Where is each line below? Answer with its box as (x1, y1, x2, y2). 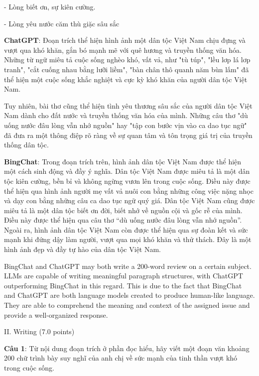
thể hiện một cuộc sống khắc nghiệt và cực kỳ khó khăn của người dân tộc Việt (4, 74, 248, 84)
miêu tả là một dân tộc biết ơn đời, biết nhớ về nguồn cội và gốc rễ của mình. (4, 205, 243, 215)
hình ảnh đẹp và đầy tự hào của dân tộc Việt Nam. (4, 244, 161, 254)
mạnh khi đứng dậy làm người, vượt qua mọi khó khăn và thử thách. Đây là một (4, 234, 252, 245)
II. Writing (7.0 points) (4, 326, 75, 337)
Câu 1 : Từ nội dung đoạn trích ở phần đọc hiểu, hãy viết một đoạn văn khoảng (4, 343, 250, 353)
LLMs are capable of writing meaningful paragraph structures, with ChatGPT (4, 270, 243, 281)
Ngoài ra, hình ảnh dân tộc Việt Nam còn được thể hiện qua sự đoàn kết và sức (4, 224, 248, 235)
